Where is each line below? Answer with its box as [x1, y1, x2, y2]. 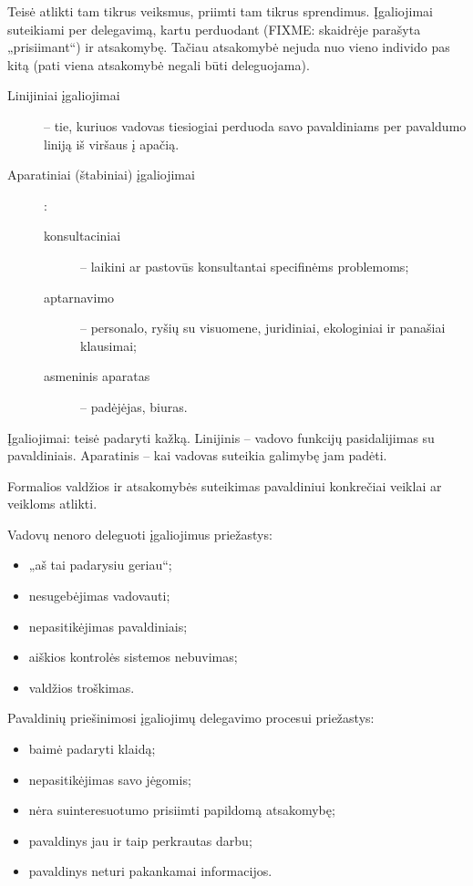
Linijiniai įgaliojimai [7, 86, 120, 105]
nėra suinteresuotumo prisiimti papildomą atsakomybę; [28, 800, 335, 819]
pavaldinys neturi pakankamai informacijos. [28, 861, 272, 881]
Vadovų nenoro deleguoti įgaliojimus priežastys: [7, 524, 272, 543]
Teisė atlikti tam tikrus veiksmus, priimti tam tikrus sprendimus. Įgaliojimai [7, 2, 433, 20]
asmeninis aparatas [44, 366, 150, 386]
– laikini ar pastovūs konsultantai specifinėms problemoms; [80, 256, 409, 275]
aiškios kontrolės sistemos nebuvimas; [28, 647, 238, 666]
